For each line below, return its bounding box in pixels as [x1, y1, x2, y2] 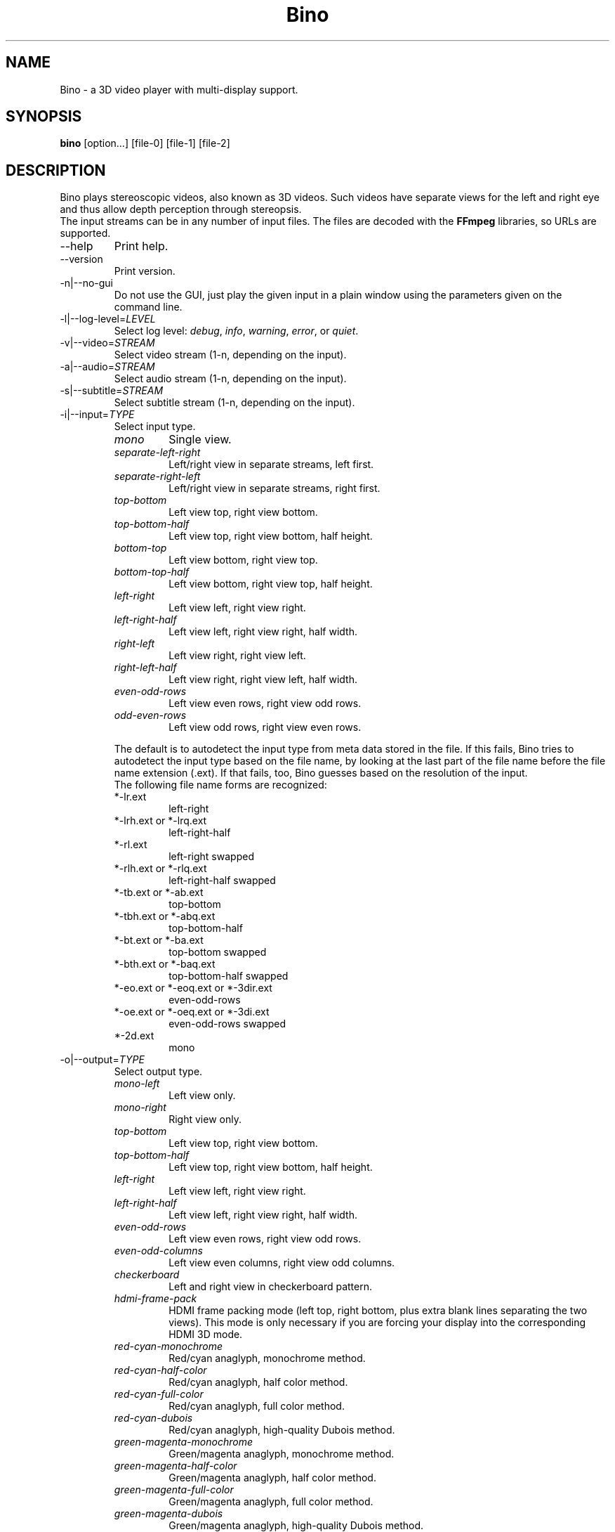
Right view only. [168, 1113, 242, 1126]
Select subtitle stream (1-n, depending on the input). [114, 396, 355, 409]
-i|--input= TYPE [60, 408, 135, 421]
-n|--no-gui [60, 277, 113, 290]
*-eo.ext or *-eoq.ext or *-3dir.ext [114, 982, 272, 994]
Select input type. [114, 420, 196, 433]
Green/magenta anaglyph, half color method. [168, 1472, 376, 1484]
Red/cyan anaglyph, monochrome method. [168, 1352, 366, 1365]
